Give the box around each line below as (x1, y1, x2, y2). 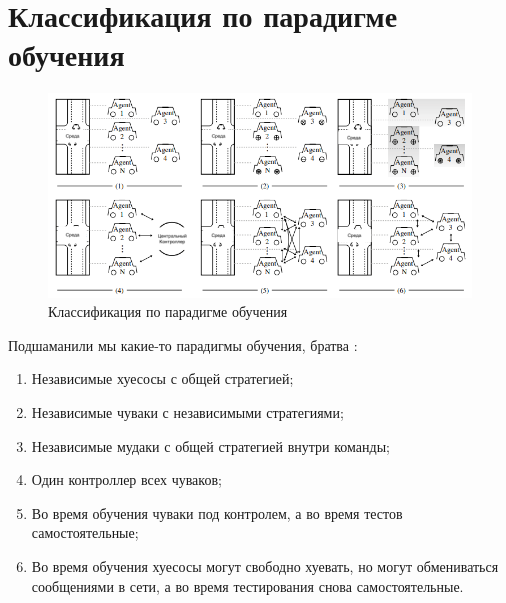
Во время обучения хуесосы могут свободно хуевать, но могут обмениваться (31, 556, 499, 576)
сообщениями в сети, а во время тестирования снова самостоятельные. (31, 575, 464, 596)
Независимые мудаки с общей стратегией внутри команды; (31, 435, 390, 456)
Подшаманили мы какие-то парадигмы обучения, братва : (8, 334, 358, 355)
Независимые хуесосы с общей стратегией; (31, 368, 294, 389)
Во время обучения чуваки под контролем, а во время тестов (31, 502, 403, 523)
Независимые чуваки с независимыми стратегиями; (31, 402, 344, 423)
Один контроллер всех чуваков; (31, 469, 222, 490)
